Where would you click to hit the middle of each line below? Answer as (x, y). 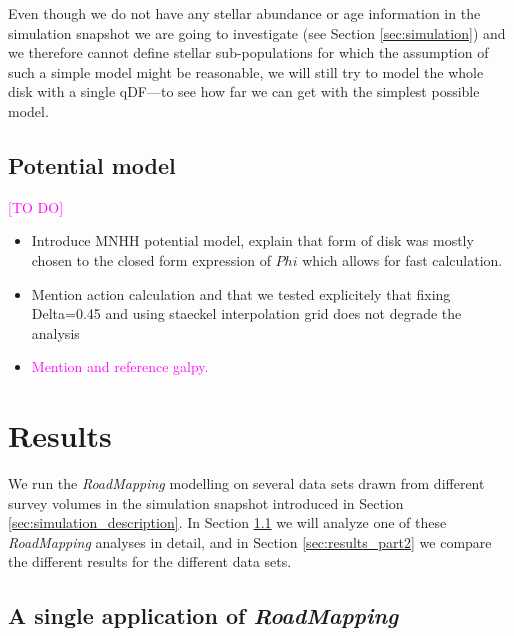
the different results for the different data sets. (150, 561)
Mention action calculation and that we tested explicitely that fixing (241, 293)
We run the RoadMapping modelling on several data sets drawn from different (246, 483)
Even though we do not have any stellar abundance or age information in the (244, 13)
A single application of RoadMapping (203, 615)
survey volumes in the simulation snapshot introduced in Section (206, 502)
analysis (55, 332)
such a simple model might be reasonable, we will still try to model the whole (246, 71)
